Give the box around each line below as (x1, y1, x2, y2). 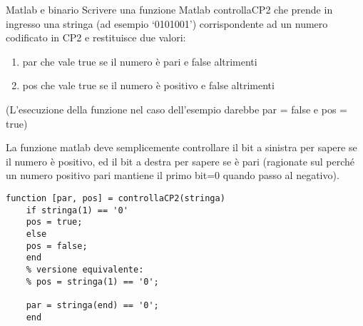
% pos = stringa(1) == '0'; (26, 276, 159, 287)
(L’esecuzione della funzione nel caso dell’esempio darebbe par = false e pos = (6, 101, 347, 116)
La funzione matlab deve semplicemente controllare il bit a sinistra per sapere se (6, 140, 357, 155)
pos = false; (26, 240, 88, 251)
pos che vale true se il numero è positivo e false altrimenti (22, 78, 275, 93)
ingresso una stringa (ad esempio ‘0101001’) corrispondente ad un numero (6, 16, 328, 31)
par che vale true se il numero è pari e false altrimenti (22, 54, 257, 68)
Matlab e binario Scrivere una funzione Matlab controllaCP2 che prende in (6, 2, 333, 16)
